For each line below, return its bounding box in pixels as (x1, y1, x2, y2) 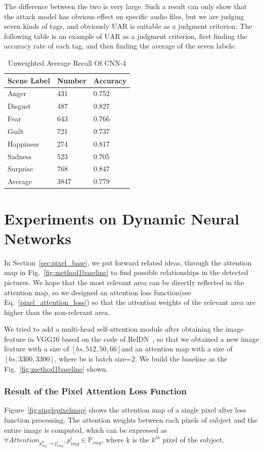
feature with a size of (4, 343, 69, 354)
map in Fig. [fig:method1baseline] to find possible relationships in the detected (4, 267, 248, 278)
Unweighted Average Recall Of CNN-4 (8, 57, 126, 68)
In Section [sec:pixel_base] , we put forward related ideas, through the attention (4, 257, 252, 267)
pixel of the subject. (162, 434, 225, 445)
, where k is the (101, 434, 150, 445)
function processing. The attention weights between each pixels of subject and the (4, 415, 257, 425)
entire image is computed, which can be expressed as (4, 424, 167, 435)
